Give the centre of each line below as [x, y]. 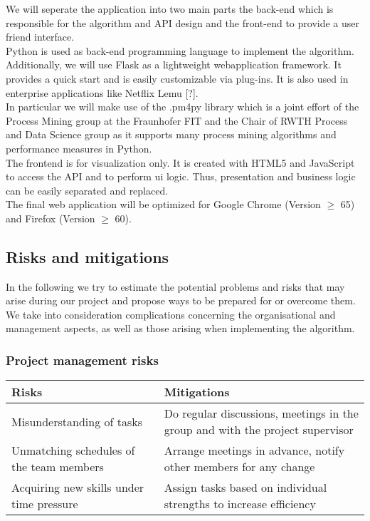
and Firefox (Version [51, 218]
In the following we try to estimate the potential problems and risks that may [175, 286]
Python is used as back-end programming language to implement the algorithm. [180, 50]
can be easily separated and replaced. [87, 190]
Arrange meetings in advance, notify [254, 450]
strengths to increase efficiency [240, 504]
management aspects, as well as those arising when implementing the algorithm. [180, 328]
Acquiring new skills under [78, 488]
